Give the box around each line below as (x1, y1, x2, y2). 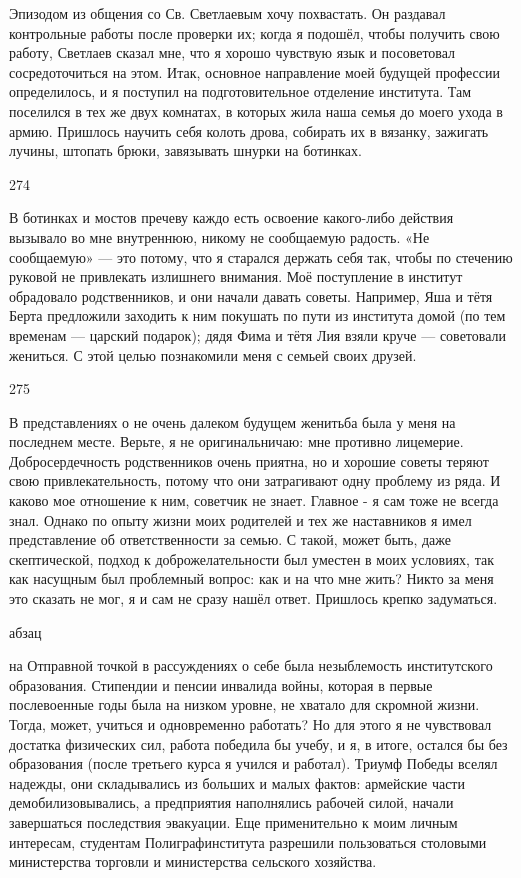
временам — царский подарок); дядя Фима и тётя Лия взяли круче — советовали (9, 324, 507, 345)
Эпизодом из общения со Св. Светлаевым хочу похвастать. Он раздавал (9, 3, 446, 23)
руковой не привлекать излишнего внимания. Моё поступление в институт (9, 266, 463, 287)
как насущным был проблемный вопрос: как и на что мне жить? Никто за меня (9, 568, 494, 589)
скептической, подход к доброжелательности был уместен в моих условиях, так (9, 548, 494, 569)
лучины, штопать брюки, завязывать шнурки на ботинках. (9, 140, 362, 161)
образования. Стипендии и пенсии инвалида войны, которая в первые (9, 674, 433, 695)
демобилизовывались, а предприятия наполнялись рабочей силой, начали (9, 792, 454, 813)
